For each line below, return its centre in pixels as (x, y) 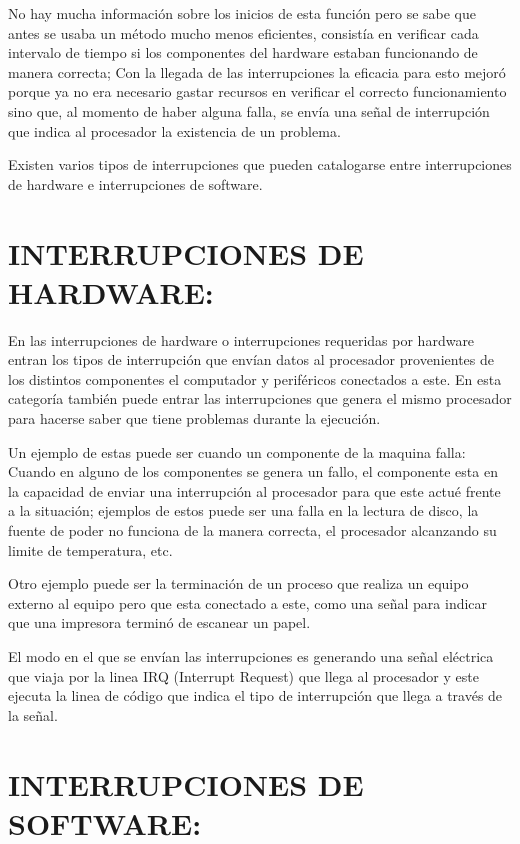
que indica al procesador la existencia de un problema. (174, 130)
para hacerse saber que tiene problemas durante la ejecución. (194, 418)
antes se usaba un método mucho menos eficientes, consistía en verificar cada (243, 32)
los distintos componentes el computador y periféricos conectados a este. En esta (255, 378)
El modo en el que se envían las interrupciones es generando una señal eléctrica (251, 655)
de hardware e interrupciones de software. (135, 183)
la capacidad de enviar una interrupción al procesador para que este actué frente (254, 490)
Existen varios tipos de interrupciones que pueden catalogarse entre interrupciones (260, 164)
